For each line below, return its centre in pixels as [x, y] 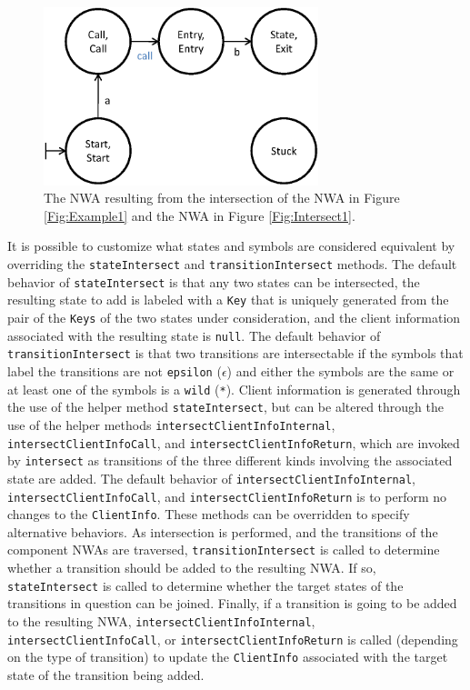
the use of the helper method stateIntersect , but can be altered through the [226, 407]
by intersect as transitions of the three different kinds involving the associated [230, 460]
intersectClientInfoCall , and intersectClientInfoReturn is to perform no [227, 496]
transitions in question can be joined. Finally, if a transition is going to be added [232, 603]
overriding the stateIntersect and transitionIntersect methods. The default [232, 264]
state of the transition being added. [106, 674]
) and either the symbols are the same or [340, 370]
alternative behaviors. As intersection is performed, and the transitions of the [223, 531]
